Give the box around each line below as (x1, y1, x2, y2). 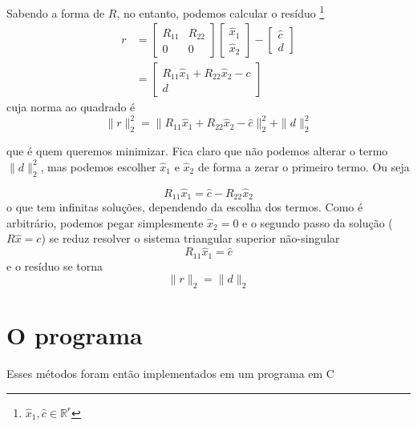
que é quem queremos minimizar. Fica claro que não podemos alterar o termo (6, 143, 388, 159)
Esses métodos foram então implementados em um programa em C (6, 365, 334, 382)
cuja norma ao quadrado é (6, 98, 136, 115)
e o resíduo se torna (6, 257, 103, 274)
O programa (6, 319, 143, 352)
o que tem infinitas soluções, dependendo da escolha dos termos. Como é (6, 199, 363, 215)
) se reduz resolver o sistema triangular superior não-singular (41, 230, 340, 247)
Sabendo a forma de (6, 4, 105, 21)
